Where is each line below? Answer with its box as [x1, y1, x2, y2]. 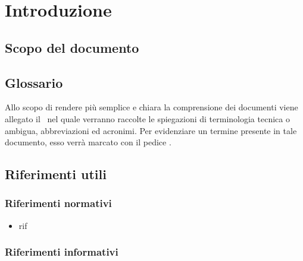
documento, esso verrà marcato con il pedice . [5, 136, 171, 148]
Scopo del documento [5, 38, 139, 56]
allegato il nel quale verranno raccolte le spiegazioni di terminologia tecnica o [5, 112, 290, 125]
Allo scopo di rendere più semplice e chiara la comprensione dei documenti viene [5, 101, 298, 113]
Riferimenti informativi [5, 244, 118, 259]
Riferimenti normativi [5, 196, 112, 211]
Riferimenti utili [5, 165, 107, 183]
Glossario [5, 73, 63, 91]
